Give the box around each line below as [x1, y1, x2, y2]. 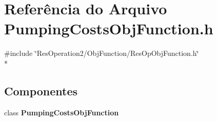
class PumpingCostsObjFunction [4, 107, 119, 117]
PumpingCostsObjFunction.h [4, 18, 213, 39]
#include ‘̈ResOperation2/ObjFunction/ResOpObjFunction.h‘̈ [4, 48, 199, 58]
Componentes [4, 83, 78, 98]
